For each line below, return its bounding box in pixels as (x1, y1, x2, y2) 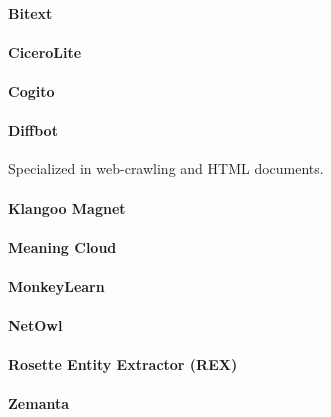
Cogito (8, 80, 55, 101)
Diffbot (8, 120, 58, 141)
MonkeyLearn (8, 275, 105, 296)
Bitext (8, 2, 53, 23)
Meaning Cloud (8, 236, 117, 257)
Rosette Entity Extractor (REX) (8, 354, 238, 375)
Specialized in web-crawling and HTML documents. (8, 158, 324, 179)
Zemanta (8, 393, 70, 414)
